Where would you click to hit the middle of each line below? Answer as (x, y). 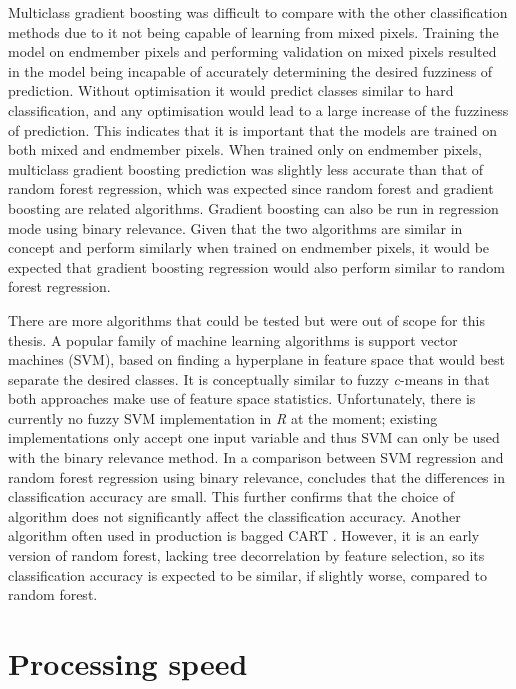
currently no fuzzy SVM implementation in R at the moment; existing (223, 417)
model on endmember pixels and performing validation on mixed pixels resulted (252, 51)
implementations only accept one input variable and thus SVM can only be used (254, 437)
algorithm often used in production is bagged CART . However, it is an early (244, 535)
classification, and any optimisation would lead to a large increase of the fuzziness (258, 109)
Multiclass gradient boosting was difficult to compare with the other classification (258, 12)
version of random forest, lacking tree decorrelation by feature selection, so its (246, 555)
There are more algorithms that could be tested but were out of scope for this (246, 319)
